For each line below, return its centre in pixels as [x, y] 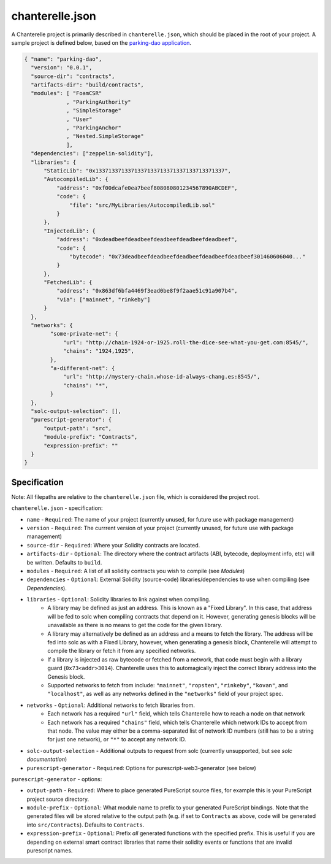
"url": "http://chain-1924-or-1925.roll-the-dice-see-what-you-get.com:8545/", [186, 342]
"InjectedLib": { [70, 231]
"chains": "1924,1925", [99, 351]
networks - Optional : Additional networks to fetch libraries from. [111, 705]
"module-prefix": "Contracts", [91, 437]
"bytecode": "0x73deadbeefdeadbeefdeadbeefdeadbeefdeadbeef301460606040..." [188, 256]
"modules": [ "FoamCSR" [67, 93]
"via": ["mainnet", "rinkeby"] [103, 299]
